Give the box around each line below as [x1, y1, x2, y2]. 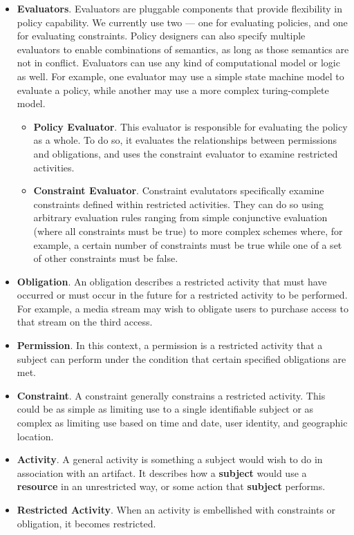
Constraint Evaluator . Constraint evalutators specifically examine [33, 183, 324, 198]
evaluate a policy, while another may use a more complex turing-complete [17, 82, 329, 97]
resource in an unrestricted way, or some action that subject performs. [17, 479, 326, 494]
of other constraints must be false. [33, 251, 178, 265]
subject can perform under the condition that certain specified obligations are [17, 351, 346, 366]
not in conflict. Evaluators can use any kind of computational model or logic [17, 55, 340, 70]
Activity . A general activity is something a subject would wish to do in [17, 452, 323, 467]
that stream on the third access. [17, 315, 153, 329]
